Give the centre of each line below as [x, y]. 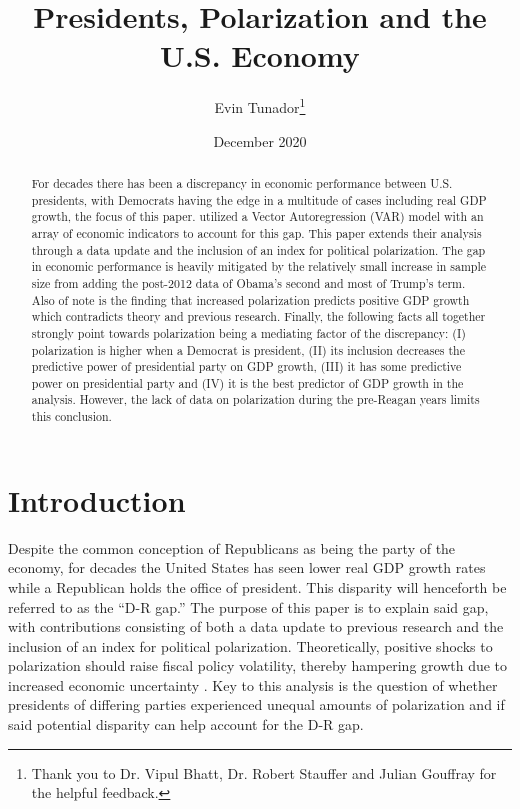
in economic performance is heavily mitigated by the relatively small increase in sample [258, 266]
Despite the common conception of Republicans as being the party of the [232, 547]
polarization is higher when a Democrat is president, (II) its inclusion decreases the [248, 349]
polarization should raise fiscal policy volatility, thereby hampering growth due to [258, 665]
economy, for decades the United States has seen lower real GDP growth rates [247, 567]
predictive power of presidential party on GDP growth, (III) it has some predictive [246, 366]
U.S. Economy [260, 55]
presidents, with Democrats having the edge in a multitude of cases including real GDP [259, 199]
